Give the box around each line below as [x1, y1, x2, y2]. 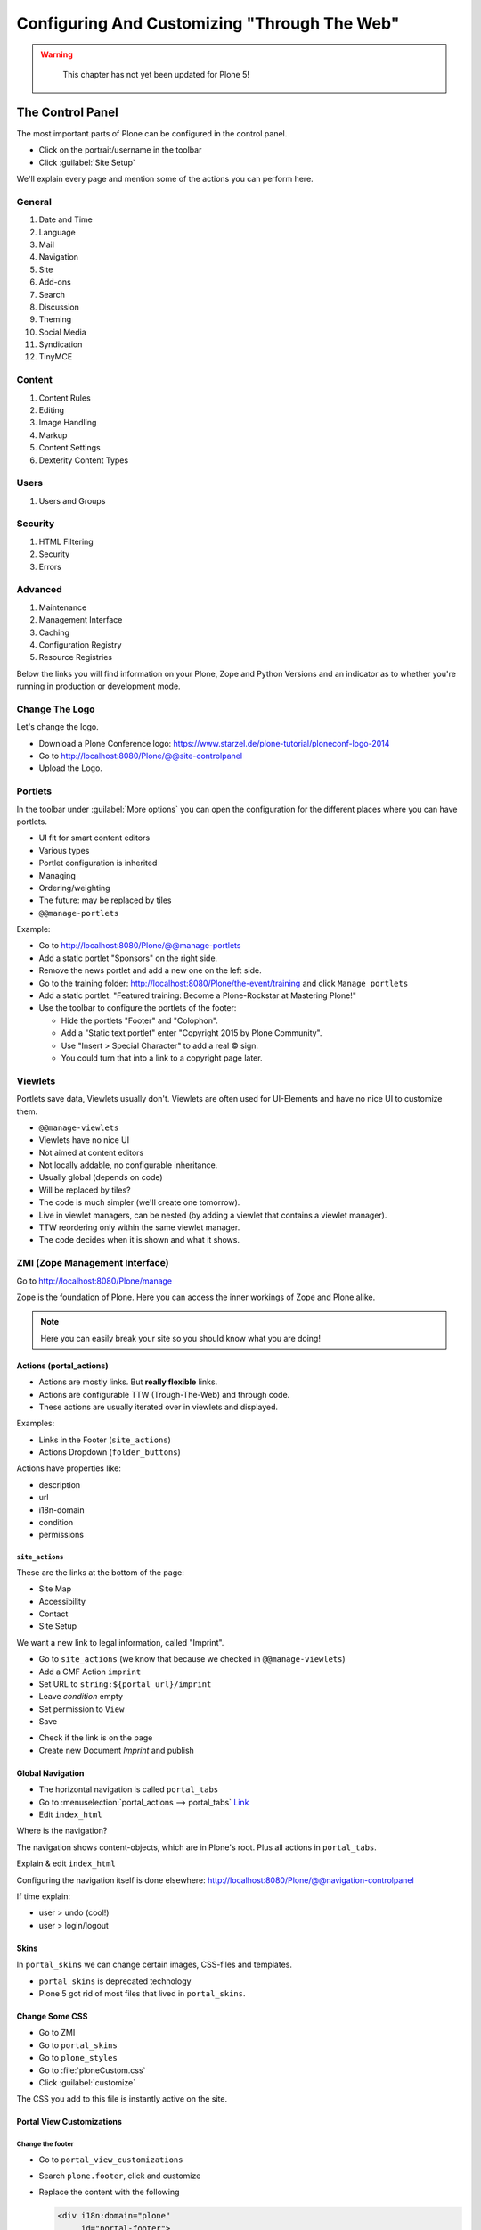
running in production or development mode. [16, 681, 182, 691]
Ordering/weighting [38, 882, 110, 893]
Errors [38, 561, 61, 572]
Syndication [38, 339, 83, 350]
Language [38, 227, 76, 237]
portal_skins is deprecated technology [38, 1976, 192, 1986]
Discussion [38, 301, 79, 312]
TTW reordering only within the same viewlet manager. [38, 1222, 240, 1233]
